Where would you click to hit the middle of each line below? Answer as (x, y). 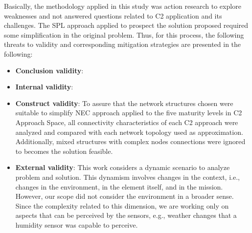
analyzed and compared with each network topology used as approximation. (129, 132)
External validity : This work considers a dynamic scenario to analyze (123, 167)
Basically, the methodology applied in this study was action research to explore (123, 6)
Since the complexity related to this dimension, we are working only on (122, 205)
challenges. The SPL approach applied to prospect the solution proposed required (126, 25)
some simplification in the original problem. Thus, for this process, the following (124, 34)
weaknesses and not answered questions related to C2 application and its (113, 15)
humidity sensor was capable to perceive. (77, 224)
